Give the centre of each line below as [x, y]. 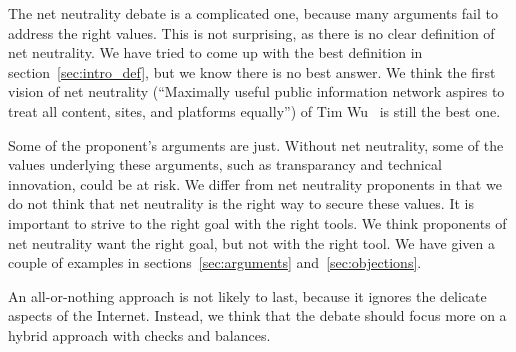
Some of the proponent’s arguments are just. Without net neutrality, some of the [256, 144]
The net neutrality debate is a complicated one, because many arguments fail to [253, 13]
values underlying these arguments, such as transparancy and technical [225, 164]
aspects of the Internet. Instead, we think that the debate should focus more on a [257, 315]
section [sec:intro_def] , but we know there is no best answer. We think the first [252, 71]
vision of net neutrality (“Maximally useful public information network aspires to [256, 91]
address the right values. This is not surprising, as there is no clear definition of [251, 32]
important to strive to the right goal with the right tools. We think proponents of [257, 222]
